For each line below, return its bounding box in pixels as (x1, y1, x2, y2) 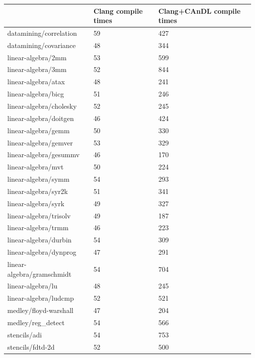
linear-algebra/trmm (7, 222, 69, 233)
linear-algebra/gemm (7, 125, 70, 135)
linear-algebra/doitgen (7, 113, 74, 123)
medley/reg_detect (7, 317, 65, 327)
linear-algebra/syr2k (7, 186, 68, 196)
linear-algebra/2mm (7, 52, 67, 62)
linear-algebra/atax (7, 76, 65, 87)
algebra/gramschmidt (7, 268, 72, 279)
